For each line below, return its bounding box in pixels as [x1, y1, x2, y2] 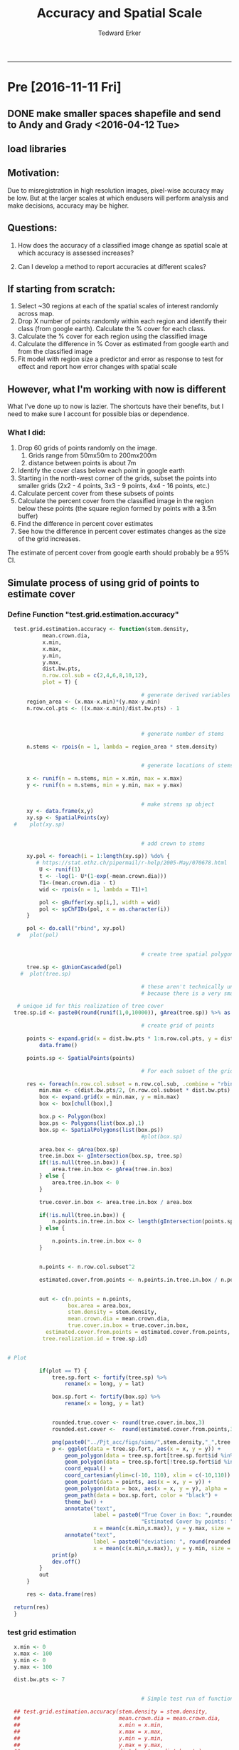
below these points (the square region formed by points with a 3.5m [17, 505, 217, 513]
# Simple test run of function [141, 1695, 234, 1703]
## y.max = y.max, [14, 1741, 164, 1749]
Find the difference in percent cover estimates [17, 520, 154, 528]
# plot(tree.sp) [20, 970, 72, 977]
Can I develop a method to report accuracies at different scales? [17, 262, 206, 270]
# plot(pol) [16, 931, 59, 939]
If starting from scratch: [7, 283, 116, 295]
